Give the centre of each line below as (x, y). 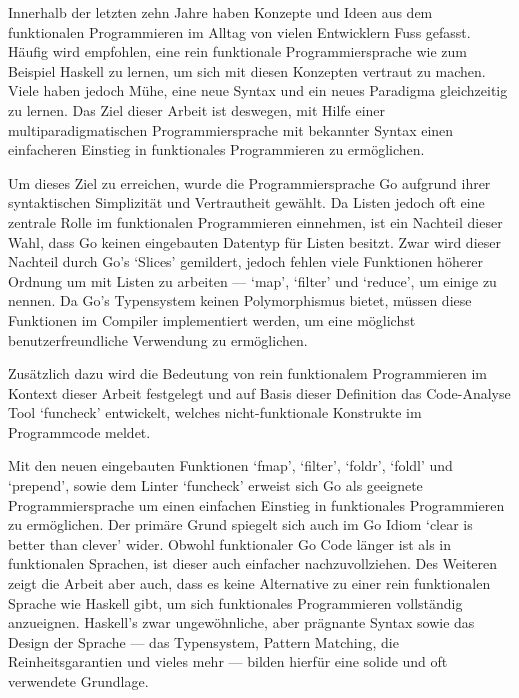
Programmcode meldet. (79, 431)
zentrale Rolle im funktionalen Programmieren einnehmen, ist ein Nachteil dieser (255, 221)
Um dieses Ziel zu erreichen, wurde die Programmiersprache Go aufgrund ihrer (249, 182)
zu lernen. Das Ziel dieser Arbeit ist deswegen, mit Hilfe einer (197, 109)
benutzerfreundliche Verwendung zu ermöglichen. (158, 339)
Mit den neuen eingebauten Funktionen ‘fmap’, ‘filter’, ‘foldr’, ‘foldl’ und (230, 465)
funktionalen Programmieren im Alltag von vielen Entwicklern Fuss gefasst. (239, 31)
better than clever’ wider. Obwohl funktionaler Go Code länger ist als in (230, 543)
